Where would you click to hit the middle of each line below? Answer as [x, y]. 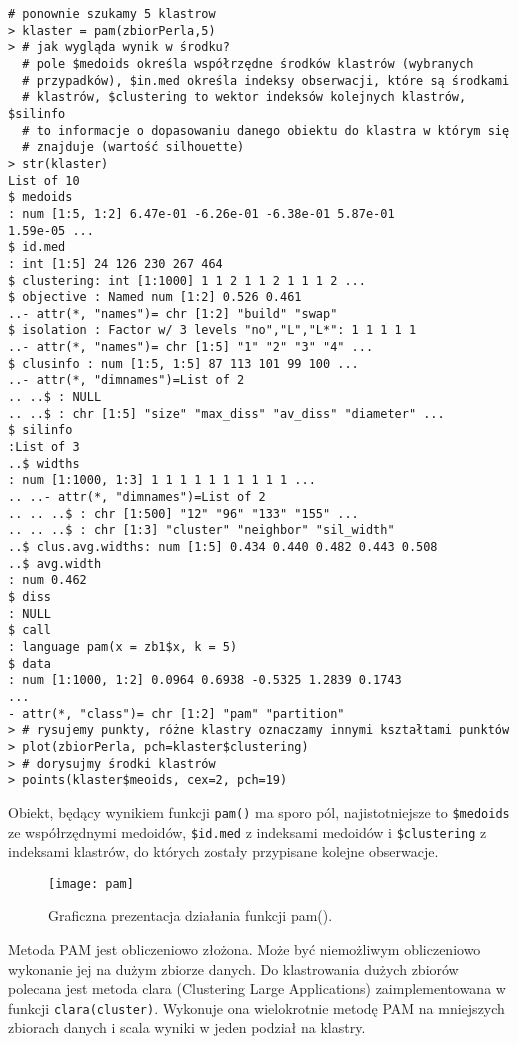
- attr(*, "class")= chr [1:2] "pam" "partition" [176, 713]
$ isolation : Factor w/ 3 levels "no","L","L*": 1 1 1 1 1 [212, 330]
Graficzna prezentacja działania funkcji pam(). [190, 915]
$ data [29, 663]
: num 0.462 [47, 580]
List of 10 [44, 180]
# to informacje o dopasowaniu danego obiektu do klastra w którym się [266, 130]
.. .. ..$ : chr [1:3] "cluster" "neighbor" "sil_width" [201, 530]
